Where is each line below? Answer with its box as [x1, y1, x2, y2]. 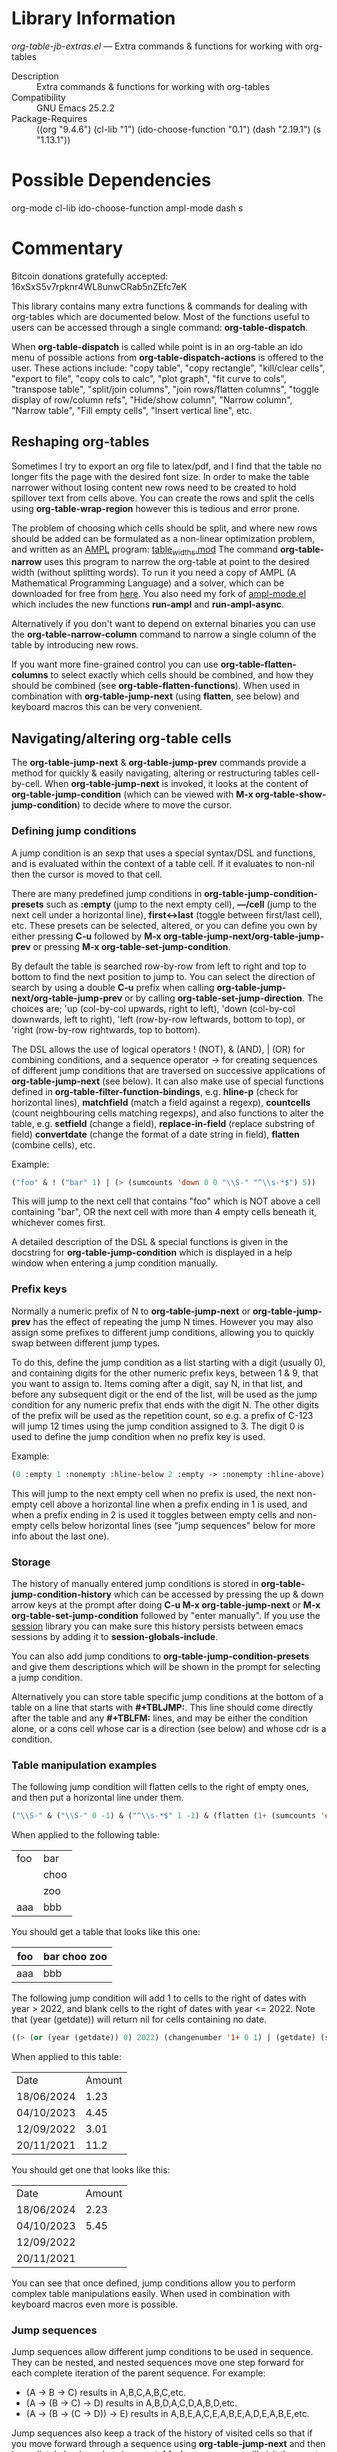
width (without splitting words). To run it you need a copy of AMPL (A [11, 567, 297, 579]
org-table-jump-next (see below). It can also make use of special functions [11, 1075, 324, 1087]
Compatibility [11, 91, 66, 103]
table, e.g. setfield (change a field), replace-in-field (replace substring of [11, 1117, 315, 1129]
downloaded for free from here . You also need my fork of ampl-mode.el [11, 588, 307, 600]
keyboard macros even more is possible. [11, 2298, 179, 2310]
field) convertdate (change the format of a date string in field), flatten [11, 1128, 300, 1140]
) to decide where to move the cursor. [77, 799, 233, 811]
